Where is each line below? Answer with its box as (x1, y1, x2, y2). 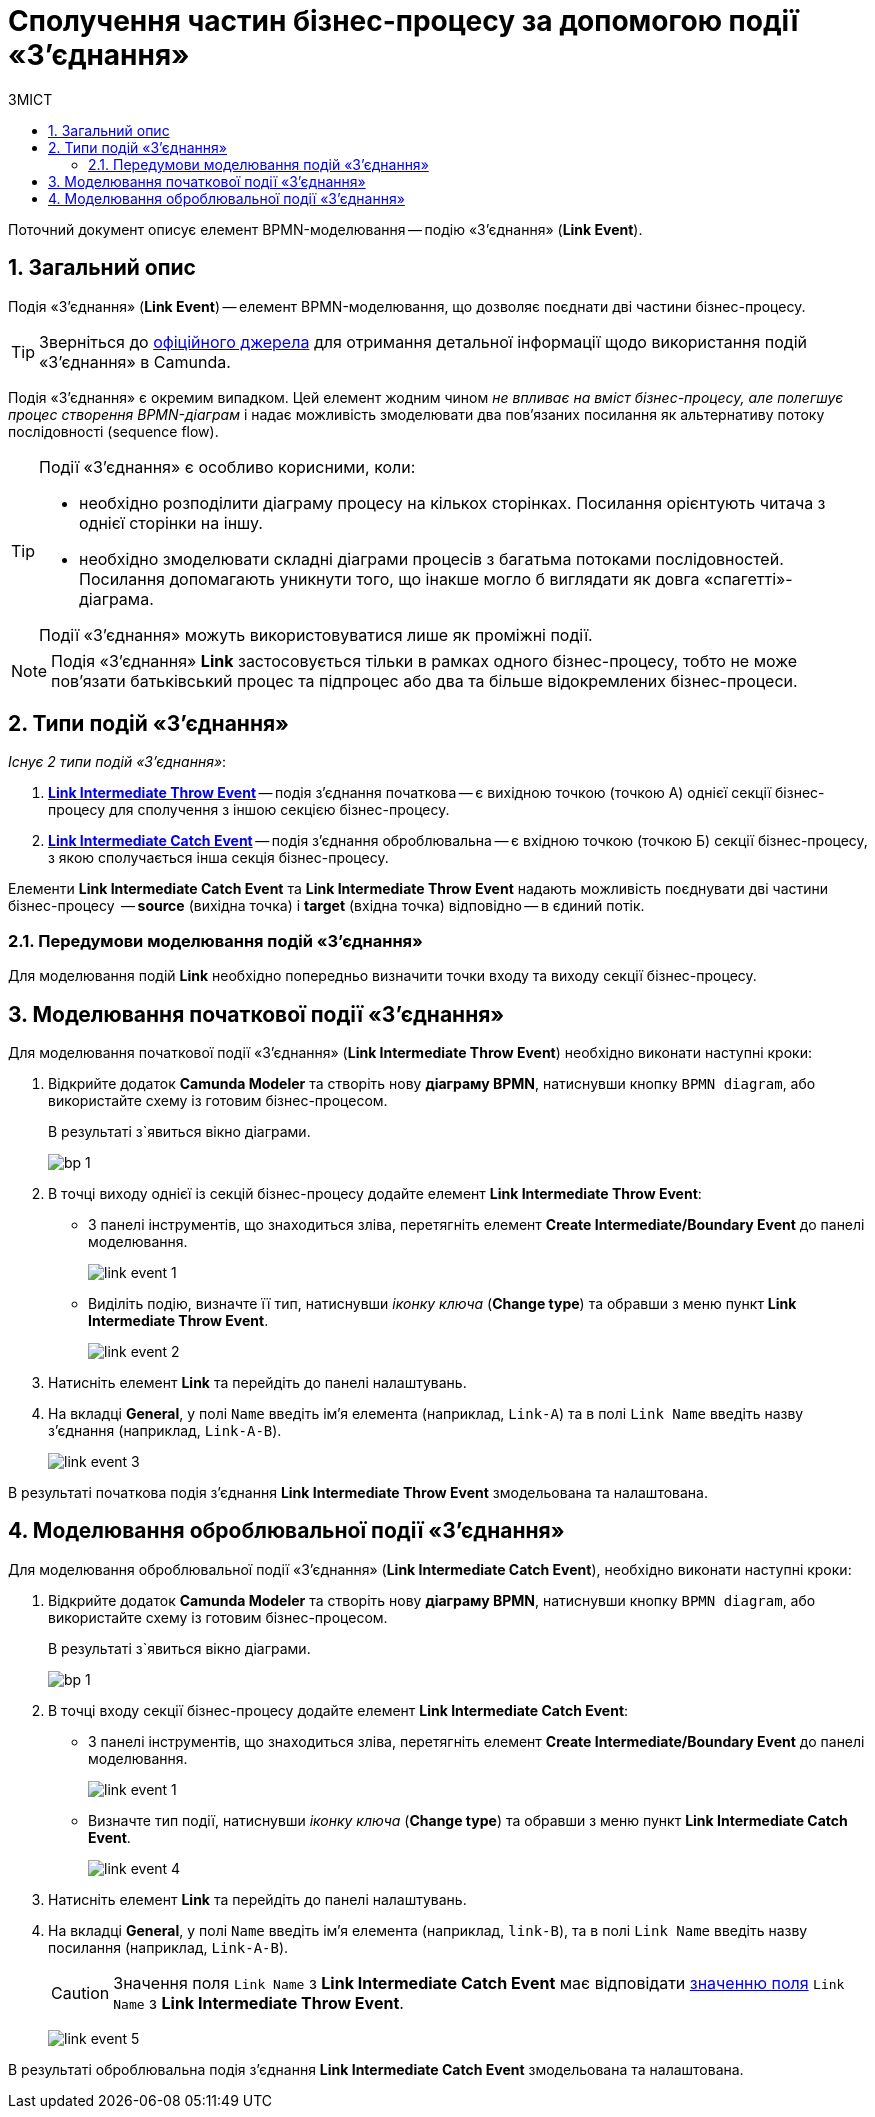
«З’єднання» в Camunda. (39, 351, 231, 372)
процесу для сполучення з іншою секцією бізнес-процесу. (48, 801, 450, 819)
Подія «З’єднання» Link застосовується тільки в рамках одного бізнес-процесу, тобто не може (51, 650, 798, 671)
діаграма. (79, 588, 154, 609)
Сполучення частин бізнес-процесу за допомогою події (8, 4, 799, 38)
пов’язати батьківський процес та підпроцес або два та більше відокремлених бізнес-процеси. (51, 670, 798, 691)
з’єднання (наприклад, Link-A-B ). (48, 1422, 282, 1440)
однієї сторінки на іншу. (79, 512, 263, 533)
